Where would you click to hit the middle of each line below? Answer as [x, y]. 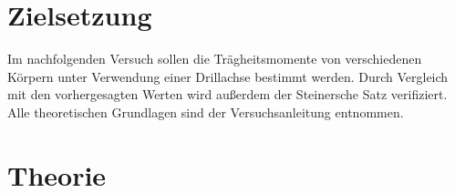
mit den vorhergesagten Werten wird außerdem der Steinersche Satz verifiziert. [227, 94]
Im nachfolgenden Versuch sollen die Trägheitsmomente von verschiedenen [215, 59]
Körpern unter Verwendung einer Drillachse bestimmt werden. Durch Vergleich [228, 76]
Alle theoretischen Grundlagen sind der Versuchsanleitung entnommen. [206, 112]
